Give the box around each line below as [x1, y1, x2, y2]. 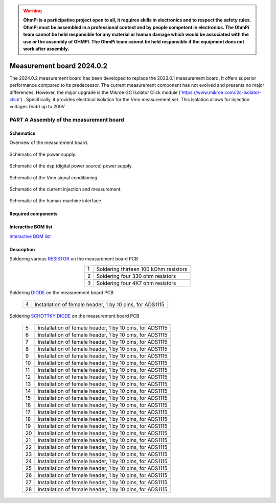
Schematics [9, 130, 36, 136]
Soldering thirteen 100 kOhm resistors [96, 266, 188, 273]
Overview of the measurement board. [9, 139, 89, 146]
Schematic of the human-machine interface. [9, 198, 103, 204]
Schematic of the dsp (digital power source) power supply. [9, 163, 133, 169]
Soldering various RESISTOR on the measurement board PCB [9, 256, 138, 262]
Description [9, 246, 35, 252]
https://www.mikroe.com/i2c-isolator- [181, 89, 262, 95]
